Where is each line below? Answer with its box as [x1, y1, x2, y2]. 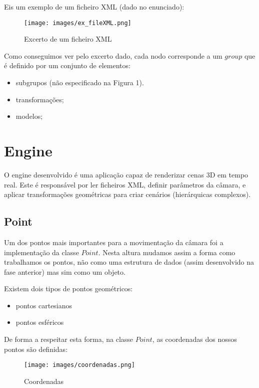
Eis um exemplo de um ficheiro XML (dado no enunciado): [4, 2, 184, 12]
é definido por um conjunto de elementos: [4, 60, 130, 71]
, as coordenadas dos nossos [152, 334, 237, 344]
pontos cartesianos [15, 300, 72, 310]
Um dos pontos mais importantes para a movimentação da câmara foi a [4, 237, 223, 247]
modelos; [15, 111, 43, 121]
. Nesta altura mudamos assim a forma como [98, 247, 235, 257]
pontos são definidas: [4, 343, 68, 354]
